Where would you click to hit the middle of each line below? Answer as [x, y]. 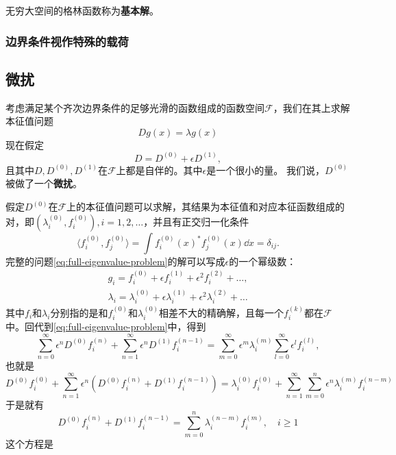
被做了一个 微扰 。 [44, 183]
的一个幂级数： [263, 261]
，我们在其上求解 [311, 107]
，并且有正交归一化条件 [196, 221]
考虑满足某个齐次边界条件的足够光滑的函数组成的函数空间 [135, 107]
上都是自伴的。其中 [159, 170]
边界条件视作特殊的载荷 [67, 41]
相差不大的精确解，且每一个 [222, 312]
